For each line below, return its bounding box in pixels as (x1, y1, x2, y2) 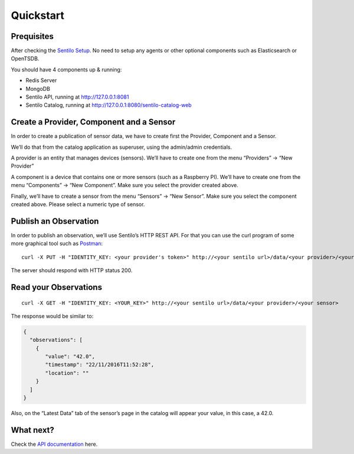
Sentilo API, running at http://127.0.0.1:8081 (25, 93, 129, 100)
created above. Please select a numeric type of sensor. (11, 201, 145, 208)
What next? (11, 425, 54, 435)
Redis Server (25, 77, 57, 84)
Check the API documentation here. (11, 440, 98, 448)
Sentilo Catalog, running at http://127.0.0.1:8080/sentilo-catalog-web (25, 102, 192, 109)
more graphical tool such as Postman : (11, 240, 103, 247)
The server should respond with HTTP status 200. (11, 267, 133, 274)
